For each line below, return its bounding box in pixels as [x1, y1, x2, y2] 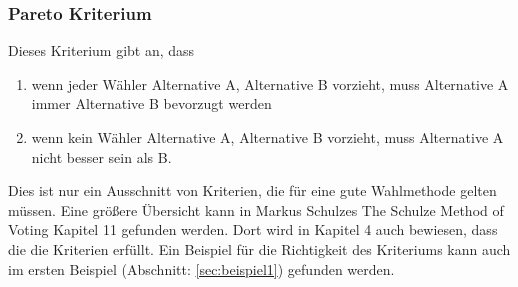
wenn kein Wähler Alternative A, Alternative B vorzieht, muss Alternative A [31, 127, 504, 147]
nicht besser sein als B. [31, 146, 172, 167]
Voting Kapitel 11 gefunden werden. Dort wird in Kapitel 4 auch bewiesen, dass [8, 219, 498, 240]
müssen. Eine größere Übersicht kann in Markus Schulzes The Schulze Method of [8, 199, 504, 220]
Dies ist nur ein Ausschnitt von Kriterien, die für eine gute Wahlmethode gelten [8, 180, 497, 201]
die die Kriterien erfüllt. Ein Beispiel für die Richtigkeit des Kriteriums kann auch [8, 238, 511, 259]
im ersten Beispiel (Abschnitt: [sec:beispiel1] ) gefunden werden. [8, 258, 395, 279]
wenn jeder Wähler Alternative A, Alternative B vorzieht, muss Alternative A [31, 73, 509, 94]
